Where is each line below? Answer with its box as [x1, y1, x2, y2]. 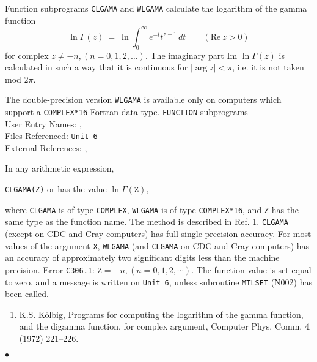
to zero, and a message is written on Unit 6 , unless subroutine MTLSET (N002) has [5, 275, 313, 288]
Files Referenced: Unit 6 [5, 129, 98, 142]
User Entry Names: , [5, 117, 82, 130]
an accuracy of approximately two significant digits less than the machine [5, 251, 280, 264]
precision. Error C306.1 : [5, 263, 95, 276]
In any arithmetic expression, [5, 162, 114, 175]
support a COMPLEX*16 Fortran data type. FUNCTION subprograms [5, 105, 248, 118]
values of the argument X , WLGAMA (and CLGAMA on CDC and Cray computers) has [5, 239, 310, 252]
